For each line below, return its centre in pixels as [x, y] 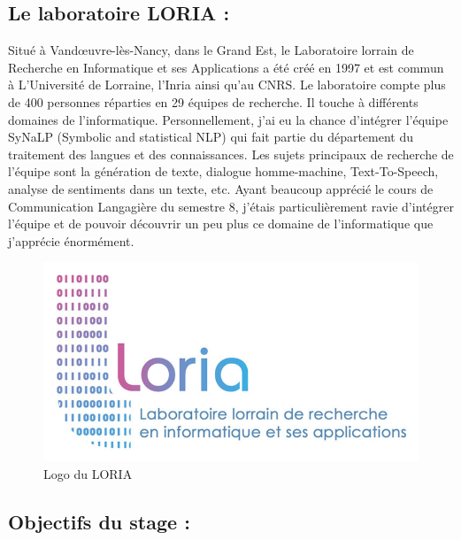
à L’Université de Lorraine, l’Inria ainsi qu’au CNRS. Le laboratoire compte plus [227, 85]
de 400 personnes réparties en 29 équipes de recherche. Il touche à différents [213, 101]
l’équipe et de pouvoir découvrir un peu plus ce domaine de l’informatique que [221, 224]
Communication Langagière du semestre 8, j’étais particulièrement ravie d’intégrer [231, 206]
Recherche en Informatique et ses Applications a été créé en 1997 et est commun [226, 67]
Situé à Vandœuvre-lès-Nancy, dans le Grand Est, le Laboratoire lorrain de [211, 50]
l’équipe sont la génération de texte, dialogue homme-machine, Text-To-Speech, [223, 171]
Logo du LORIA [88, 473]
